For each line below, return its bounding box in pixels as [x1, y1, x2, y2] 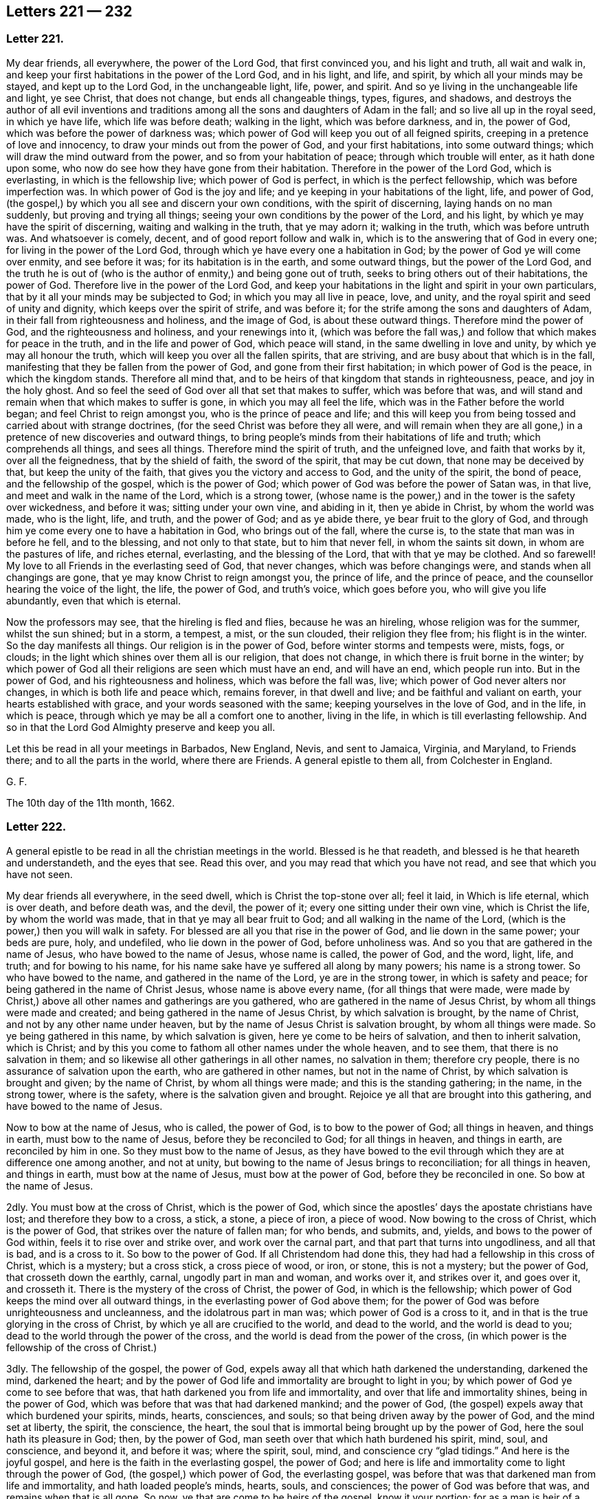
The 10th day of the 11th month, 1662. [6, 796, 175, 809]
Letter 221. [6, 32, 65, 46]
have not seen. [6, 868, 73, 880]
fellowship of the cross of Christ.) [6, 1341, 157, 1353]
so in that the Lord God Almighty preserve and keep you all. [6, 721, 276, 733]
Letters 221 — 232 [6, 3, 133, 20]
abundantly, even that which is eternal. [6, 594, 181, 606]
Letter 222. [6, 820, 67, 834]
